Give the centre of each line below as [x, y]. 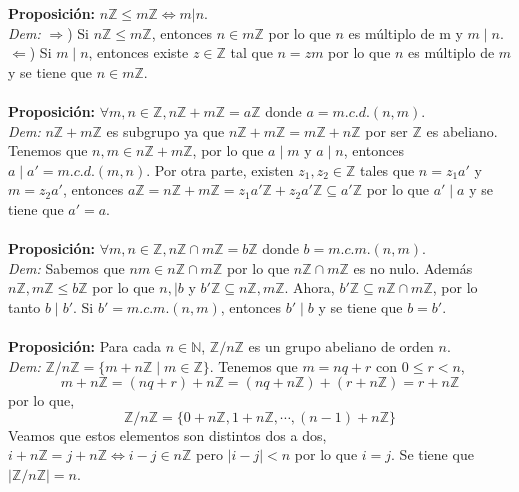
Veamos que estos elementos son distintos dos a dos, [167, 434]
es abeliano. [462, 130]
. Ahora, [309, 287]
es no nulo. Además [413, 267]
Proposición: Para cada [85, 346]
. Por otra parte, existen [220, 169]
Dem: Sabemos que [66, 267]
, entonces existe [138, 52]
